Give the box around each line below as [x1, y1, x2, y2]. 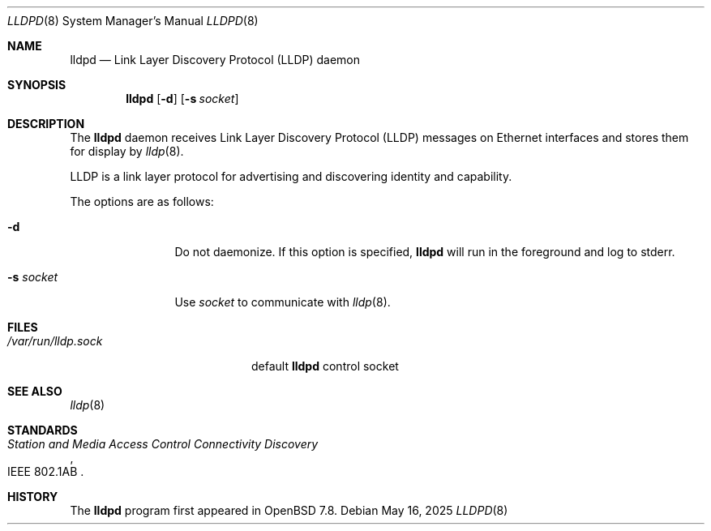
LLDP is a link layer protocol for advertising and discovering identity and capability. [70, 169, 512, 183]
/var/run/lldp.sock [7, 334, 103, 348]
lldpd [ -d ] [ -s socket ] [126, 92, 239, 105]
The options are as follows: [70, 195, 214, 208]
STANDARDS [7, 423, 78, 437]
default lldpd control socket [251, 359, 399, 373]
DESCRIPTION [7, 117, 85, 131]
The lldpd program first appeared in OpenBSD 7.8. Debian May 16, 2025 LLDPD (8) [70, 503, 508, 517]
